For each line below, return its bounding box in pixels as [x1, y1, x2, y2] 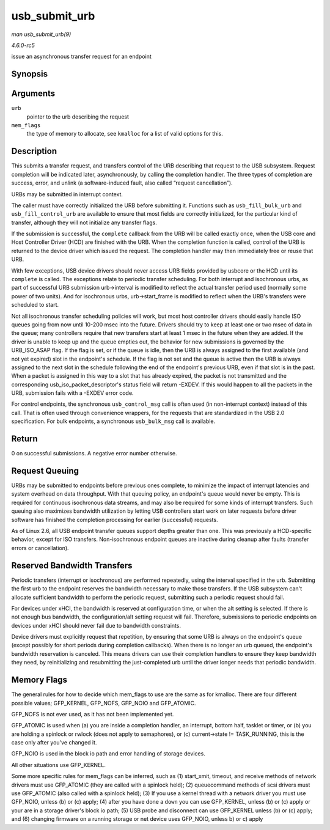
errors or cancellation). [11, 544, 70, 551]
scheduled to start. [11, 301, 59, 309]
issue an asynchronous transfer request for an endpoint [11, 53, 152, 61]
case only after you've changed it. [11, 739, 97, 746]
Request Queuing [11, 465, 79, 476]
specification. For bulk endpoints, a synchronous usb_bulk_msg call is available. [11, 417, 216, 425]
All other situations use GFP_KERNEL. [11, 761, 106, 768]
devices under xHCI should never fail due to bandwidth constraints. [11, 622, 182, 629]
